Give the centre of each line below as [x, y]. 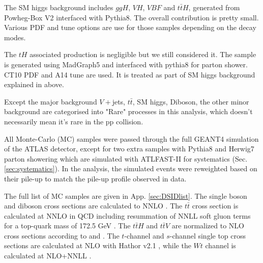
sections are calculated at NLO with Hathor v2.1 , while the [98, 245]
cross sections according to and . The [62, 235]
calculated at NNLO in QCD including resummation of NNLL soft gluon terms [127, 215]
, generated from [214, 7]
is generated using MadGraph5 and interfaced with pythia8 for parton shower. [126, 64]
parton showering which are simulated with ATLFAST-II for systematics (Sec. [126, 158]
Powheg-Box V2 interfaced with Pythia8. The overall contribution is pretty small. [131, 17]
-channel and [144, 235]
